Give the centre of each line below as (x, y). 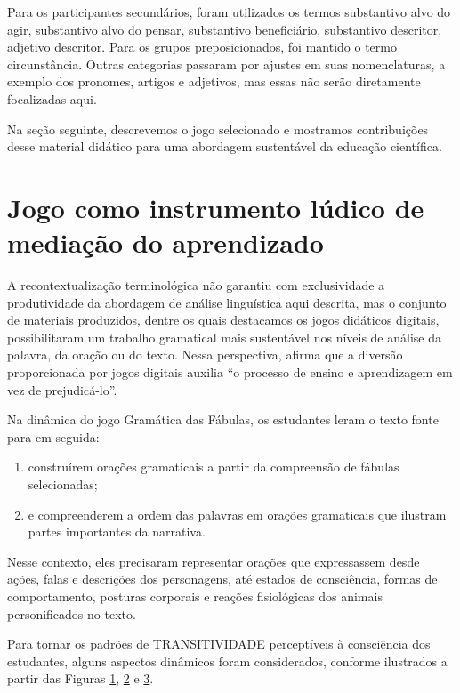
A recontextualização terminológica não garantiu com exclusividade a (196, 285)
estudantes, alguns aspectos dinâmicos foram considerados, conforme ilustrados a (227, 661)
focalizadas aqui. (52, 98)
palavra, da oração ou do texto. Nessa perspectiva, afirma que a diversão (205, 355)
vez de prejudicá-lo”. (62, 389)
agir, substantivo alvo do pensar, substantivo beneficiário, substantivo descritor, (225, 29)
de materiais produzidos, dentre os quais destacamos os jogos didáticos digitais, (223, 320)
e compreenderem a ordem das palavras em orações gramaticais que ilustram (237, 514)
